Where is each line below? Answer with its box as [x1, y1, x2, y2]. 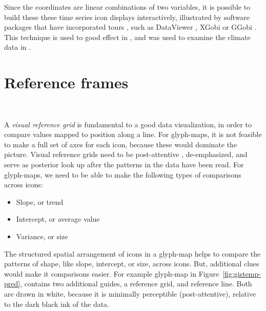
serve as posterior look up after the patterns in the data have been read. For [4, 159, 244, 170]
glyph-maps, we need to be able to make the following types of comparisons [4, 169, 241, 180]
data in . [4, 42, 31, 52]
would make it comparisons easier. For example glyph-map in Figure [4, 268, 219, 279]
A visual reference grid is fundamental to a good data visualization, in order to [4, 119, 252, 129]
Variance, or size [16, 231, 68, 242]
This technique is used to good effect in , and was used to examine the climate [4, 31, 251, 42]
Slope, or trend [16, 196, 64, 207]
